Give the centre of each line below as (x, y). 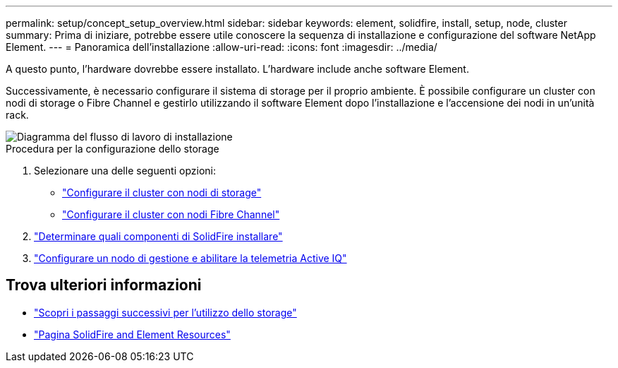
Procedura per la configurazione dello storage (113, 149)
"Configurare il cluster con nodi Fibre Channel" (171, 214)
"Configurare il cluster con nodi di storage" (162, 192)
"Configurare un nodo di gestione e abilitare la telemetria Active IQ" (190, 258)
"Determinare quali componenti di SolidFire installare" (158, 236)
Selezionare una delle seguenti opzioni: (125, 171)
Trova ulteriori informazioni (104, 285)
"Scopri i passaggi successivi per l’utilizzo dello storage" (165, 312)
